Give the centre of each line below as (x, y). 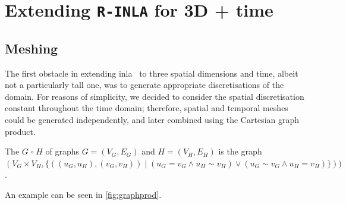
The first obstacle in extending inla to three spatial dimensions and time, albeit (152, 73)
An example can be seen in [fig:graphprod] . (83, 195)
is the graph (240, 151)
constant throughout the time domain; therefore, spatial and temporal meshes (147, 108)
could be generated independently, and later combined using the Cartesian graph (152, 120)
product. (20, 131)
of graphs (62, 151)
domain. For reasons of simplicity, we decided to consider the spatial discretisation (155, 96)
